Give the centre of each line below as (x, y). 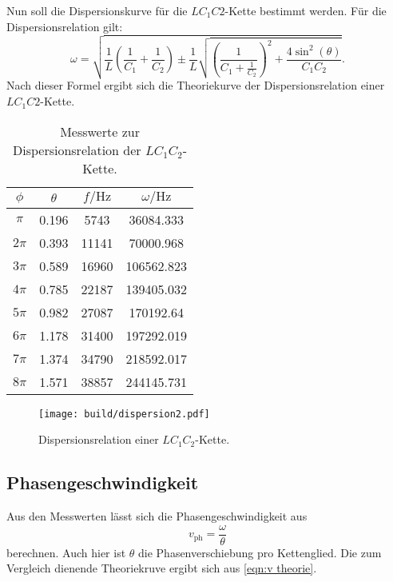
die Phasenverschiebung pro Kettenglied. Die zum (260, 552)
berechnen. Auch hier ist (66, 552)
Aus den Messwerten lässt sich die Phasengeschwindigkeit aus (157, 516)
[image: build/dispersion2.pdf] (124, 414)
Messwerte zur (100, 131)
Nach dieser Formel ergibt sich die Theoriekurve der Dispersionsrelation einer (196, 85)
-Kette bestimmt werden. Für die (306, 10)
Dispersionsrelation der (77, 149)
